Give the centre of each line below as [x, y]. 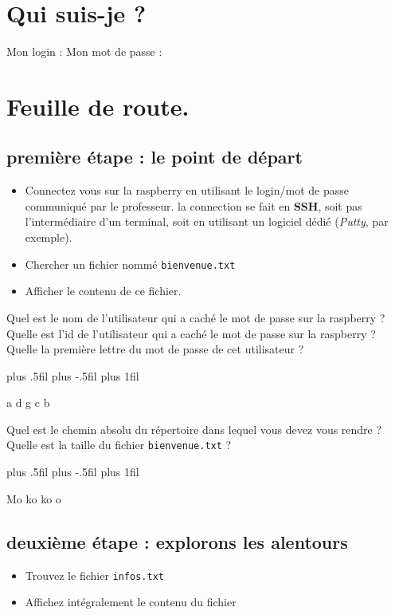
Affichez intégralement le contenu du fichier [131, 602]
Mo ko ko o [34, 498]
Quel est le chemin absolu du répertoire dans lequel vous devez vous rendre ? [194, 429]
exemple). [49, 237]
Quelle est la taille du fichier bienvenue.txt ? [119, 445]
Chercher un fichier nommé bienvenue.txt [130, 264]
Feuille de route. [98, 106]
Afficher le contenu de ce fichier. [103, 291]
